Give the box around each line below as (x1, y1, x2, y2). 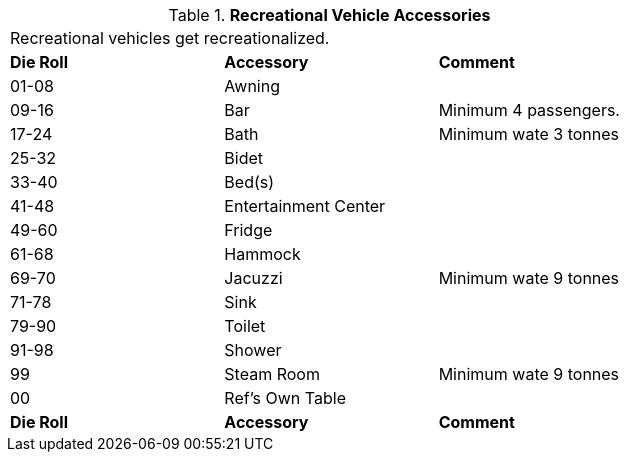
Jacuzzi (224, 268, 283, 288)
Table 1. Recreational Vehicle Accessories (168, 5, 491, 25)
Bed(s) (224, 172, 275, 192)
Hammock (224, 244, 301, 264)
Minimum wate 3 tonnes (438, 124, 620, 144)
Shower (224, 340, 282, 360)
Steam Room (224, 364, 320, 384)
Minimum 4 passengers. (438, 100, 620, 120)
